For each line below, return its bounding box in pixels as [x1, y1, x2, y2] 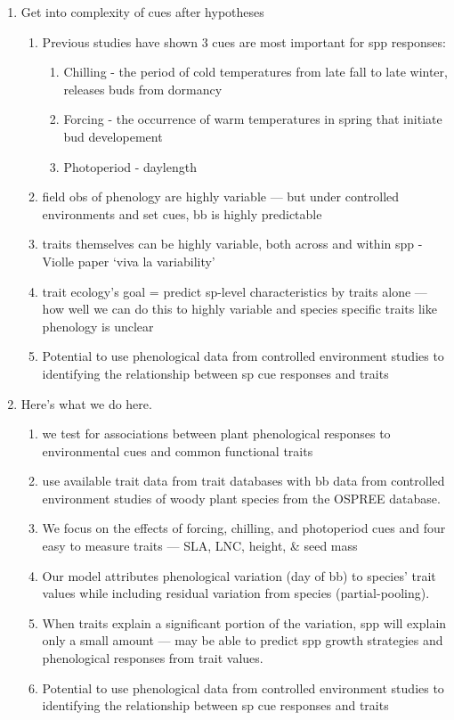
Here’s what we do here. [20, 394, 152, 413]
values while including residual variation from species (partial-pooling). [42, 584, 430, 602]
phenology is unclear [42, 316, 154, 335]
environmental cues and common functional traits [42, 441, 313, 460]
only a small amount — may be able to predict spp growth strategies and [42, 631, 443, 650]
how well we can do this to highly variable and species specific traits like [42, 299, 437, 318]
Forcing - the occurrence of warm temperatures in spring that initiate [63, 110, 442, 128]
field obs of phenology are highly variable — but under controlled [42, 187, 400, 206]
